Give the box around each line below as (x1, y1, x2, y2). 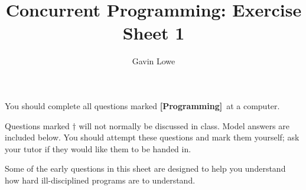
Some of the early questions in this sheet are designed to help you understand (5, 162, 286, 175)
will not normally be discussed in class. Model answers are (79, 119, 289, 132)
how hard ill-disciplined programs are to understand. (5, 173, 196, 186)
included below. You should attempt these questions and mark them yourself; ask (5, 131, 300, 143)
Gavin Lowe (132, 55, 175, 67)
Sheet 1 (122, 21, 185, 45)
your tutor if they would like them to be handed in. (5, 142, 191, 155)
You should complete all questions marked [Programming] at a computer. (5, 99, 280, 112)
